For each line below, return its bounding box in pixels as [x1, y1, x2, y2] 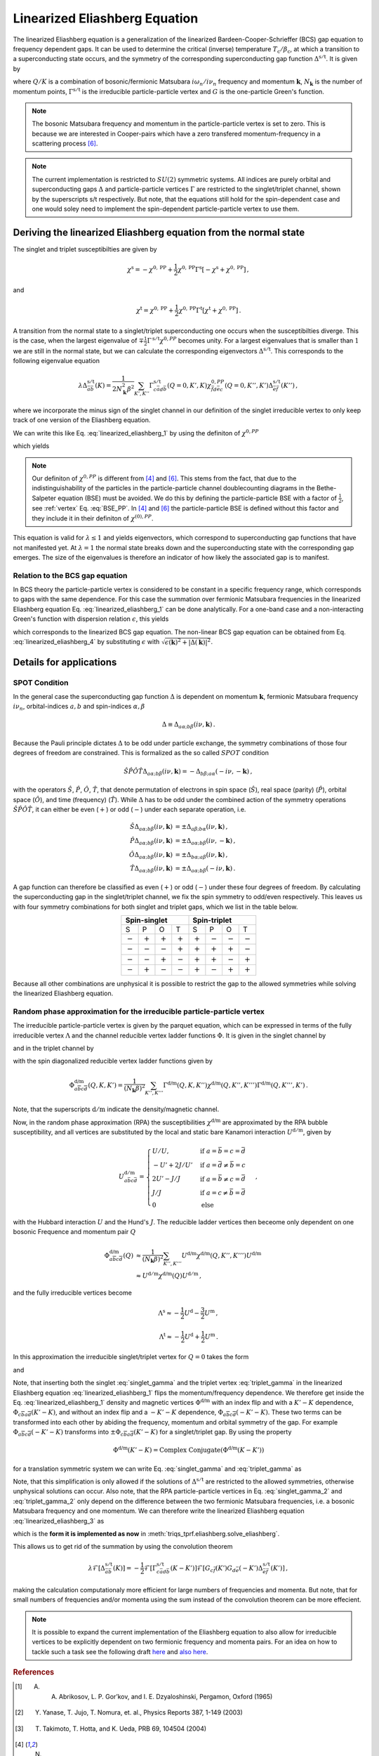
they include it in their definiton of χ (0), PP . [32, 513, 154, 523]
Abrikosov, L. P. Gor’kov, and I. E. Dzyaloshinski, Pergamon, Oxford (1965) [58, 1692, 273, 1701]
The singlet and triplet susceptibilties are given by [13, 244, 157, 253]
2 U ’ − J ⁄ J [152, 1175, 181, 1183]
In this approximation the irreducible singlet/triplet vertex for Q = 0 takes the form [13, 1353, 249, 1361]
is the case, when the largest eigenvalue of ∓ [13, 336, 145, 345]
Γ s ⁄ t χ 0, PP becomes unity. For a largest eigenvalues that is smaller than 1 [147, 336, 359, 345]
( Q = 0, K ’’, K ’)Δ [225, 381, 274, 389]
